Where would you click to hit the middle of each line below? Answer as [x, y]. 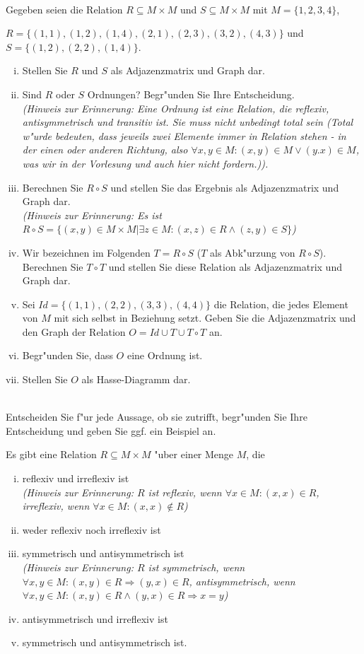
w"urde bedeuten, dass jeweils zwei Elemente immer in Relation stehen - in [184, 135]
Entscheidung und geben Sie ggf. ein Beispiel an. [111, 430]
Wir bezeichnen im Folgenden [86, 252]
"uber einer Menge [194, 454]
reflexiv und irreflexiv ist [76, 478]
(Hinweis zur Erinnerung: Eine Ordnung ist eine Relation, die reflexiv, [176, 108]
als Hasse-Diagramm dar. [136, 379]
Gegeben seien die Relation [64, 9]
